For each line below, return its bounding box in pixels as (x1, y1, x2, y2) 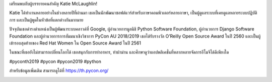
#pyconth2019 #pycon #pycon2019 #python (9, 58, 102, 64)
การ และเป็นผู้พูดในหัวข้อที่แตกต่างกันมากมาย (9, 16, 84, 22)
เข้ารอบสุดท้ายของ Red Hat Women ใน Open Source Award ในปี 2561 (9, 40, 141, 46)
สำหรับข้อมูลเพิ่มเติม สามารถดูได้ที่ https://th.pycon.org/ (9, 67, 109, 73)
